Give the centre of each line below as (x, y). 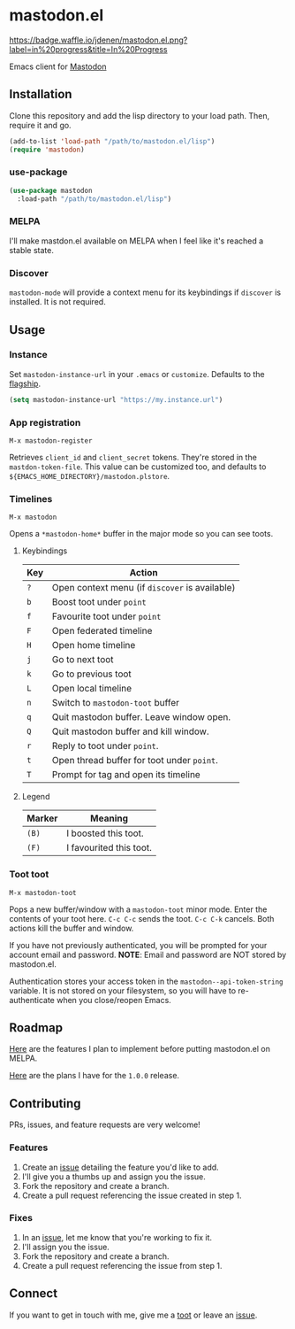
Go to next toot (83, 660)
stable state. (32, 250)
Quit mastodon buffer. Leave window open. (141, 717)
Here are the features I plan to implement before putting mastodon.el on (140, 1049)
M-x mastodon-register (51, 441)
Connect (34, 1294)
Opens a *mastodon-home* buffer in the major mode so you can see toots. (141, 534)
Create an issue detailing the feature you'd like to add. (120, 1167)
